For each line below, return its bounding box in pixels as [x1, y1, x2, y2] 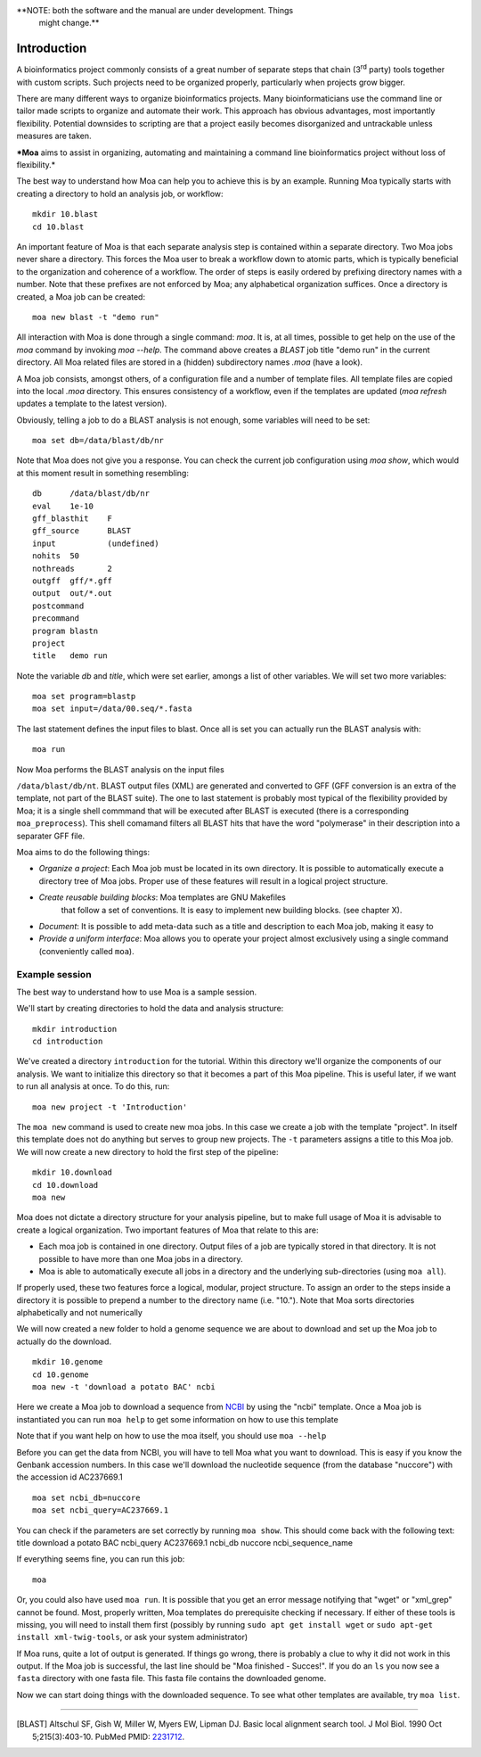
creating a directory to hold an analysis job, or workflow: [16, 188, 224, 199]
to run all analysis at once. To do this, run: [16, 1081, 170, 1092]
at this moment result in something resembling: [16, 467, 189, 478]
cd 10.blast [32, 221, 85, 232]
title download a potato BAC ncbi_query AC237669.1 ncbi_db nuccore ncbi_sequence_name [16, 1537, 354, 1547]
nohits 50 [32, 551, 80, 561]
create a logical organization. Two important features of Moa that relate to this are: [16, 1225, 319, 1235]
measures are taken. [16, 130, 92, 142]
